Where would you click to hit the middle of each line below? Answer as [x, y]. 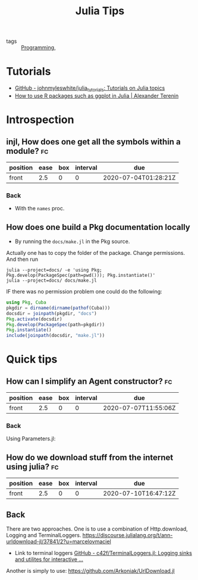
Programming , [38, 48]
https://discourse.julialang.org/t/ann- [128, 535]
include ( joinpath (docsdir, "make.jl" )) [56, 336]
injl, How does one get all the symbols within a [94, 142]
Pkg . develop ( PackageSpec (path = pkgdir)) [56, 324]
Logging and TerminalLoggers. [44, 535]
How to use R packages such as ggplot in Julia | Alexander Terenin [97, 96]
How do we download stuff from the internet [90, 457]
